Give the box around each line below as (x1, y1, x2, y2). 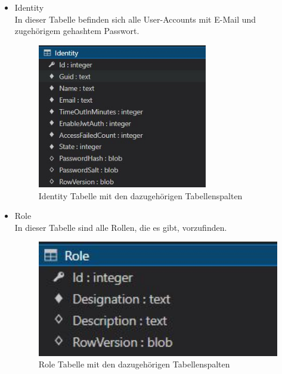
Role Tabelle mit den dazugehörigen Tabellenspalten (38, 358, 230, 370)
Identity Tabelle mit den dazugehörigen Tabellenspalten (38, 189, 243, 202)
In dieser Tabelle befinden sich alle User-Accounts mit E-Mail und (14, 13, 256, 25)
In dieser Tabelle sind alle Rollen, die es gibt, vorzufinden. (14, 221, 227, 233)
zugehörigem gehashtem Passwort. (14, 24, 140, 37)
